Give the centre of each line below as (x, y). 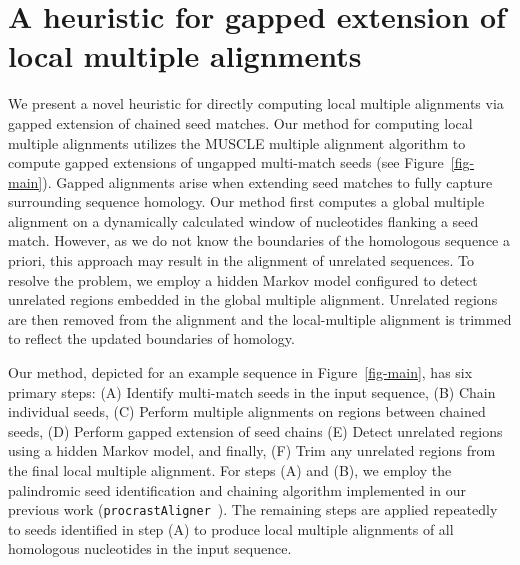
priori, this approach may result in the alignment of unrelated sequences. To (241, 260)
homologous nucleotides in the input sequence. (150, 548)
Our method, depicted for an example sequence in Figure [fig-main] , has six (240, 372)
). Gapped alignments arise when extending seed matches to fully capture (267, 181)
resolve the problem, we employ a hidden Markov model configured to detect (243, 279)
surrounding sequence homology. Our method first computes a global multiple (246, 201)
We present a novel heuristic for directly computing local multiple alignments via (256, 103)
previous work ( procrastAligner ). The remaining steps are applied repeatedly (253, 509)
